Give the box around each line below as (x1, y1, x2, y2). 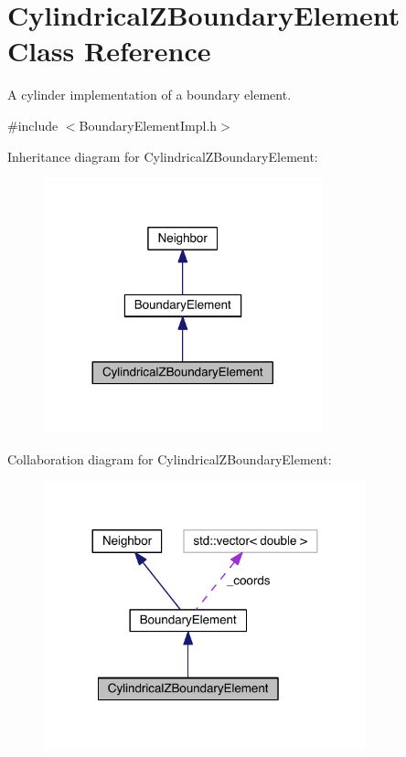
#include (7, 115, 59, 134)
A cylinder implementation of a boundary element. (7, 85, 292, 104)
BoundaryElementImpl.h (79, 115, 218, 134)
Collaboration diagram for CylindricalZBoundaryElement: (7, 449, 332, 468)
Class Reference (7, 32, 211, 69)
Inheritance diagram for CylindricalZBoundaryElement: (7, 146, 318, 165)
